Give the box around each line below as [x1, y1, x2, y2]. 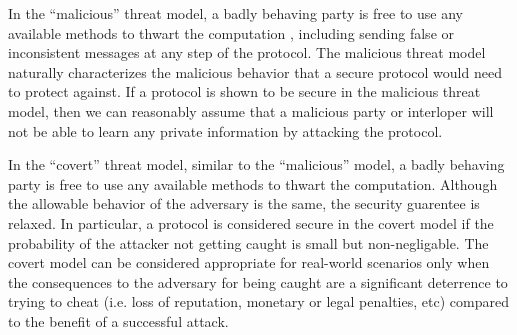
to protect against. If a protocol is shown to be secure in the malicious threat [8, 81, 481, 102]
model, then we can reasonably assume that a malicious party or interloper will [8, 100, 494, 121]
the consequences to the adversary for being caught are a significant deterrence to [8, 271, 508, 292]
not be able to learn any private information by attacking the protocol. [8, 120, 443, 141]
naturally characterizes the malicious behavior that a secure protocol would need [8, 61, 502, 82]
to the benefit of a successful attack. [8, 310, 229, 331]
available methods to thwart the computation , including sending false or [8, 22, 454, 43]
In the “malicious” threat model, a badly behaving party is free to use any [8, 3, 463, 23]
